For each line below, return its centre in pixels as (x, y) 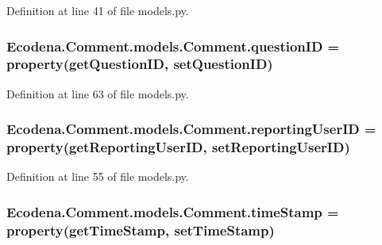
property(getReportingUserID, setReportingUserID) (178, 147)
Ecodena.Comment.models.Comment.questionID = (173, 46)
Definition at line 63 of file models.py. (98, 93)
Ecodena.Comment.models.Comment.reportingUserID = (191, 129)
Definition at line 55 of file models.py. (98, 176)
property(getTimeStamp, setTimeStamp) (141, 230)
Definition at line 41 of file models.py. (98, 10)
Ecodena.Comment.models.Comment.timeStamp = (173, 211)
